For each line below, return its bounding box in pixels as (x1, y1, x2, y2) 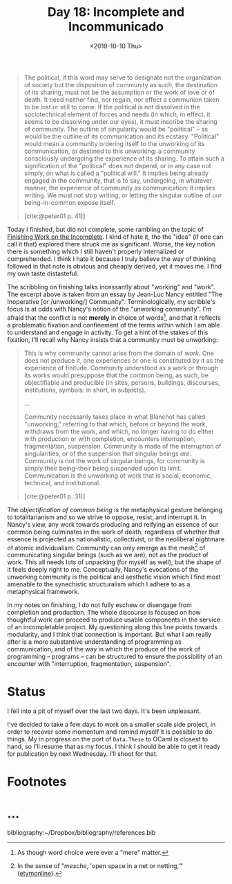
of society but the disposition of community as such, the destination (23, 80, 218, 89)
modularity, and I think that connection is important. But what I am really (7, 631, 212, 639)
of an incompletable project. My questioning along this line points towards (7, 623, 217, 631)
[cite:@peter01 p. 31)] (23, 492, 86, 500)
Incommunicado (68, 19, 164, 35)
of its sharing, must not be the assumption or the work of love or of (23, 88, 215, 96)
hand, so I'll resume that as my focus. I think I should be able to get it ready (7, 742, 221, 751)
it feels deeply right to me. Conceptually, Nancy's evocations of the (7, 566, 199, 574)
